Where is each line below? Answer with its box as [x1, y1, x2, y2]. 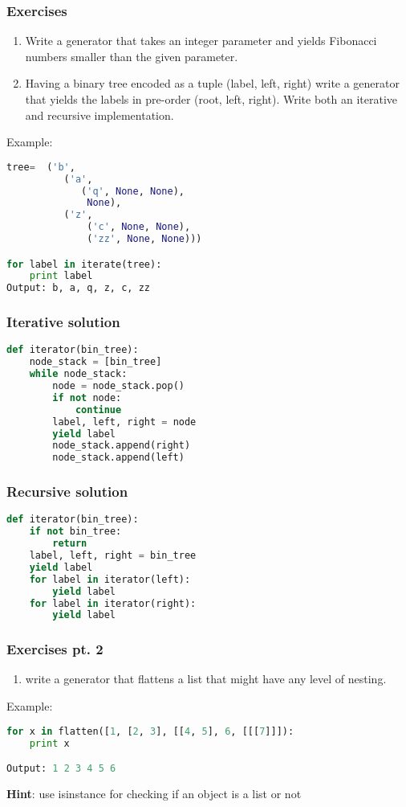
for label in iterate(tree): [6, 258, 162, 270]
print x [29, 737, 70, 749]
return [52, 538, 87, 550]
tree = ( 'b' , [6, 161, 75, 173]
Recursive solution [6, 481, 128, 502]
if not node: [52, 391, 122, 403]
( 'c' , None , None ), [87, 221, 191, 233]
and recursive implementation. [25, 106, 174, 123]
